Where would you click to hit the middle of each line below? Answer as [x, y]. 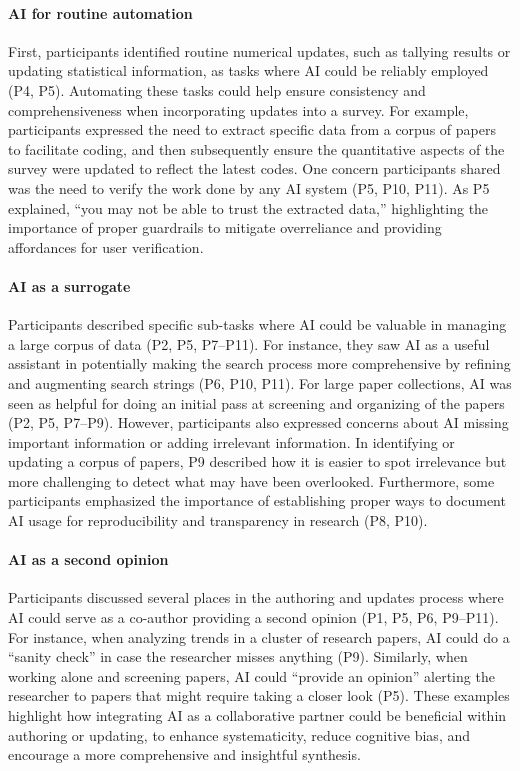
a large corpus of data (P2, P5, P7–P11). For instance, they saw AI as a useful [249, 343]
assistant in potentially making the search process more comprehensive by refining [259, 363]
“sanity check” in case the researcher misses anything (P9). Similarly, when [238, 656]
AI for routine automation [100, 12]
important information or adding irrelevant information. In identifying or [231, 441]
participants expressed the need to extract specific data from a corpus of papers [252, 129]
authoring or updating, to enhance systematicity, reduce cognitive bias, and [239, 734]
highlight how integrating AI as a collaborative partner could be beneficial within [257, 715]
